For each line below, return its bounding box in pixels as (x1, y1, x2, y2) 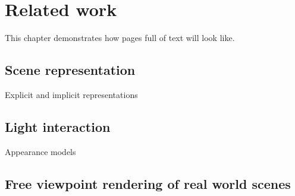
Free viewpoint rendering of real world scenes (5, 174, 291, 192)
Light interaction (5, 117, 111, 135)
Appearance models (5, 145, 76, 157)
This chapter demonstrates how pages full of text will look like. (5, 31, 235, 44)
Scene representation (5, 61, 136, 79)
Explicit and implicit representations (5, 88, 138, 100)
